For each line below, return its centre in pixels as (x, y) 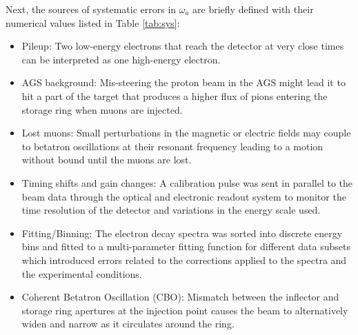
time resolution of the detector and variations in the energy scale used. (171, 210)
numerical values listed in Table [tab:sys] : (93, 22)
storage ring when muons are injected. (102, 109)
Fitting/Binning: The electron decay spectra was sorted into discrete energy (182, 233)
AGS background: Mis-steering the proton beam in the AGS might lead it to (183, 82)
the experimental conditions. (82, 273)
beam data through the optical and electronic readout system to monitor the (184, 196)
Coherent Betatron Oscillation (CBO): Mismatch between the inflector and (180, 297)
